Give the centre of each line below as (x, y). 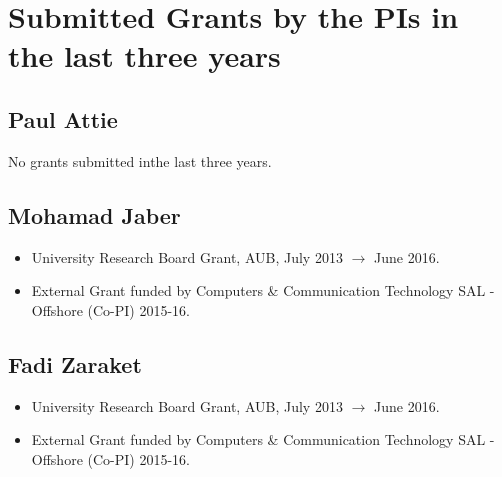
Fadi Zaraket (75, 363)
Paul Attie (63, 118)
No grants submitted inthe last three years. (140, 160)
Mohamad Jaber (94, 214)
